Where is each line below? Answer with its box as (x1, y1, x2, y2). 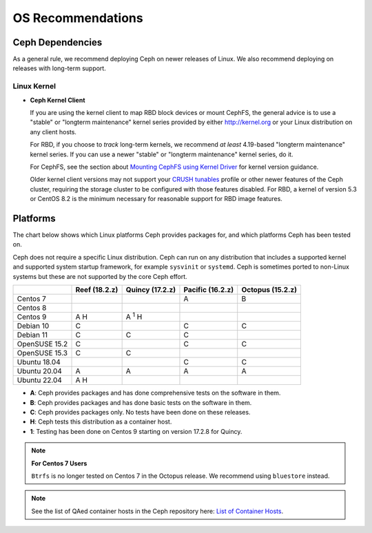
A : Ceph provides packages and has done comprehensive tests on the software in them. (30, 389, 281, 397)
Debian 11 (17, 331, 48, 340)
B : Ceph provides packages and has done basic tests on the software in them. (30, 398, 252, 406)
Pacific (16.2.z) (183, 284, 234, 294)
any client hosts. (30, 127, 77, 136)
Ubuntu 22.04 (17, 375, 62, 385)
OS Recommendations (12, 10, 144, 25)
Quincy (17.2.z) (125, 284, 176, 294)
